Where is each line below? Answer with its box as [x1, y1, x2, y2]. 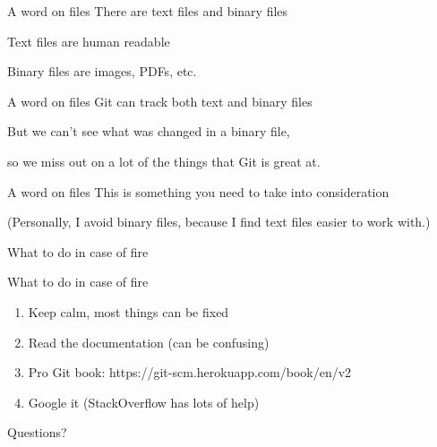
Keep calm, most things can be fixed [28, 302, 229, 321]
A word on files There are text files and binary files [7, 2, 288, 20]
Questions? [7, 423, 67, 442]
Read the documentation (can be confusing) [28, 332, 270, 351]
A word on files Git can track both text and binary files [7, 91, 313, 110]
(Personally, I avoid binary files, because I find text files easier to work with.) [7, 212, 431, 231]
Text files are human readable [7, 31, 170, 50]
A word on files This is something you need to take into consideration [7, 182, 390, 201]
